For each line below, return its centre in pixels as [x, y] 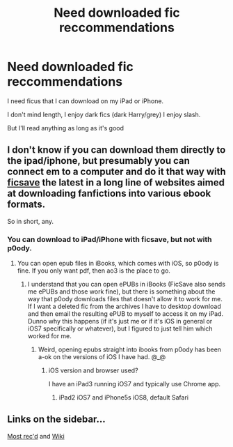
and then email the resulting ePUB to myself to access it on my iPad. [126, 314]
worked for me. [49, 336]
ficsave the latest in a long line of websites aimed [116, 183]
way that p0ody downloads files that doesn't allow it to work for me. [125, 299]
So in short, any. [31, 221]
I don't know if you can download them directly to [116, 150]
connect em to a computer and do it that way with [116, 172]
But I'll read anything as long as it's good [65, 128]
